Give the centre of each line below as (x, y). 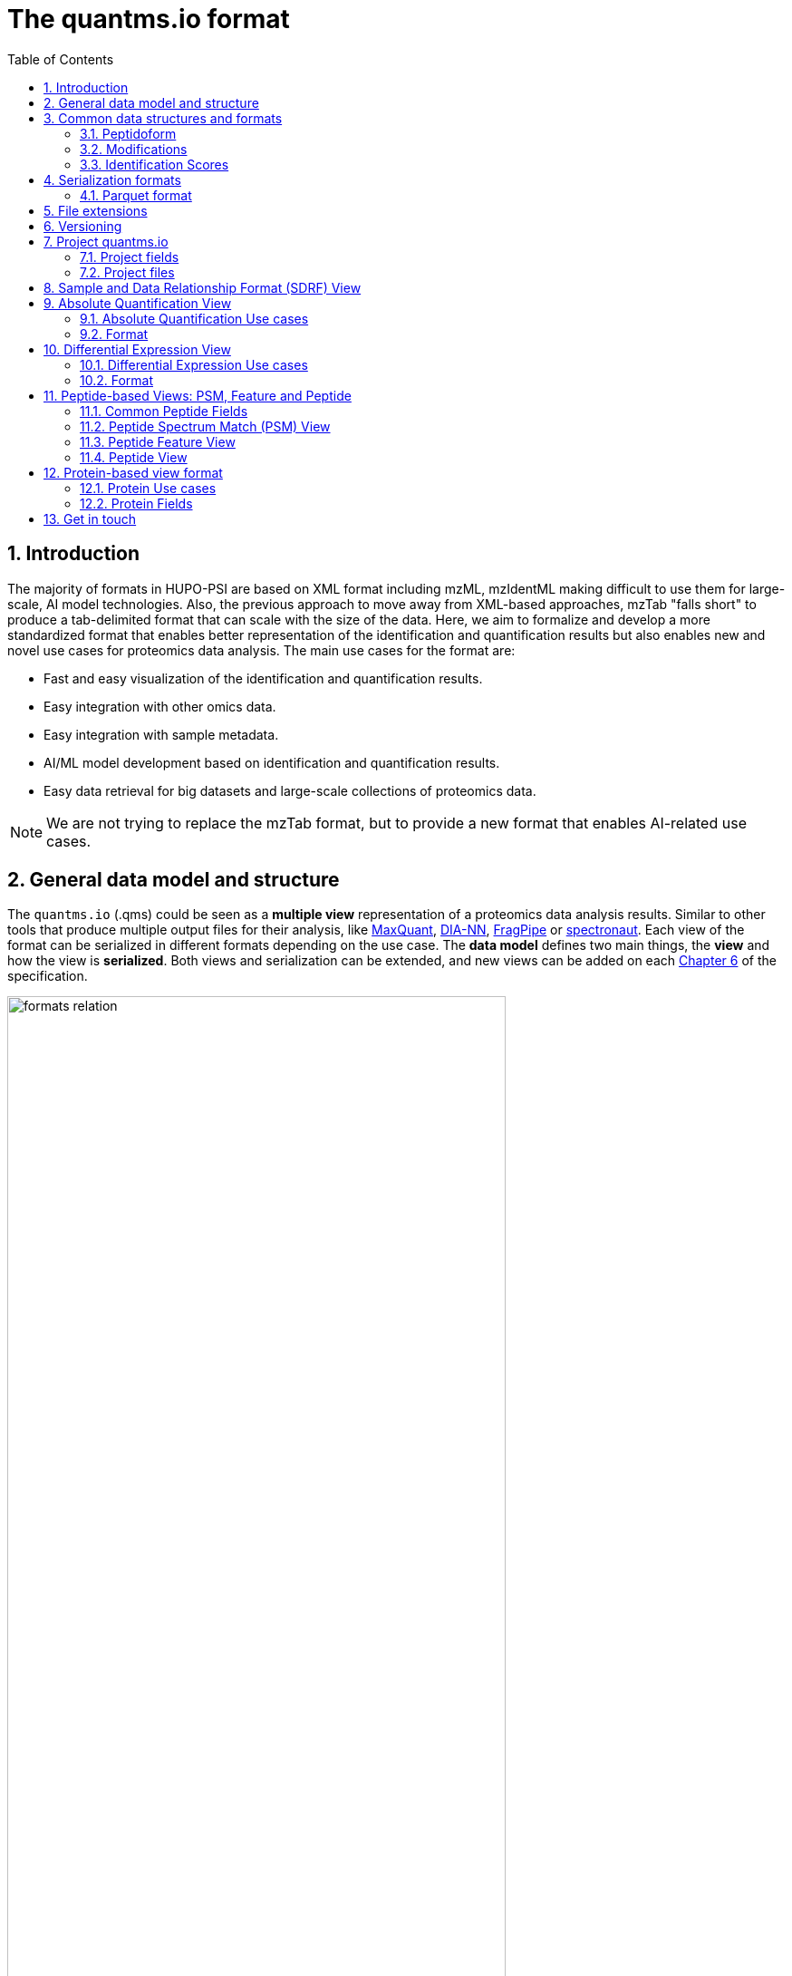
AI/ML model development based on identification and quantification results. (272, 762)
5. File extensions (96, 210)
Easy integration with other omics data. (160, 706)
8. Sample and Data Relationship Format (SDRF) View (203, 287)
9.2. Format (114, 334)
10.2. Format (117, 380)
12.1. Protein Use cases (148, 488)
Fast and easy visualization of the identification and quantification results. (263, 678)
